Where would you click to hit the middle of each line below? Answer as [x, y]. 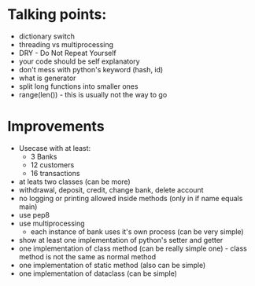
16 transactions [55, 173]
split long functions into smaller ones [78, 86]
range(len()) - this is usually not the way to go [93, 94]
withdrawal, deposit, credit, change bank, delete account [111, 189]
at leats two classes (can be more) [74, 181]
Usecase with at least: [55, 148]
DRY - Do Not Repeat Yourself [67, 53]
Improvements [56, 126]
